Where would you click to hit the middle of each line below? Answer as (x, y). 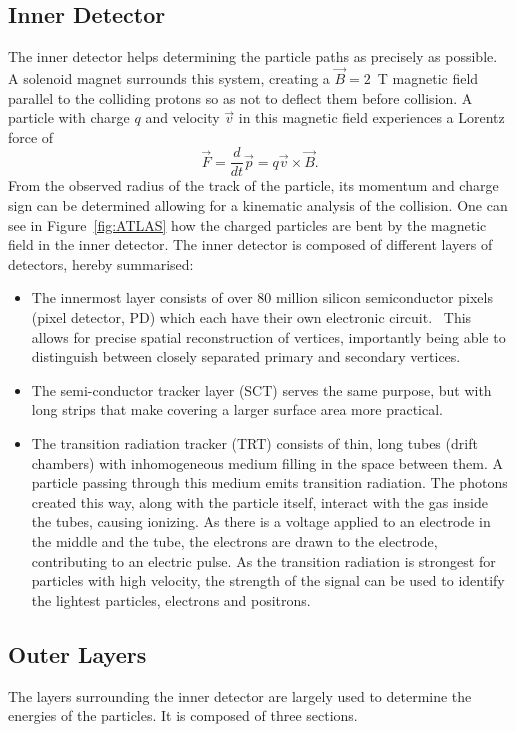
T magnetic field (428, 78)
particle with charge (69, 117)
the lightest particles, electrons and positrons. (171, 599)
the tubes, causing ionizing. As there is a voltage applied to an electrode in (261, 521)
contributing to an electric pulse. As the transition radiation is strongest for (263, 560)
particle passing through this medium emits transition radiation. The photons (269, 482)
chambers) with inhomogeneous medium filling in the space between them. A (267, 462)
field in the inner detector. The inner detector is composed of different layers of (250, 244)
